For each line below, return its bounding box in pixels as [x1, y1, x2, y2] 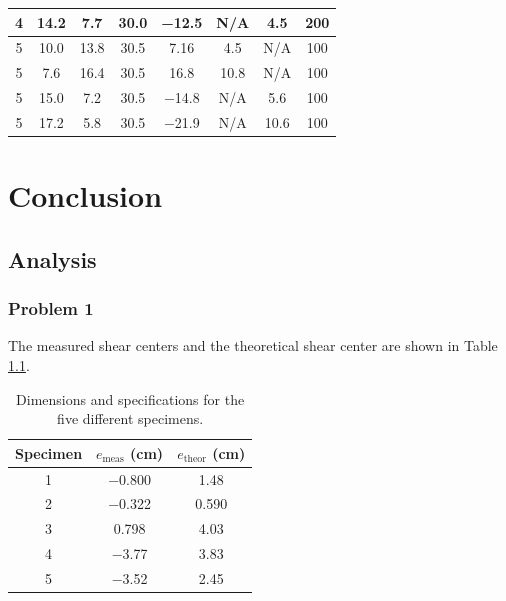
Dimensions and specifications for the [16, 388, 245, 409]
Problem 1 [8, 296, 94, 321]
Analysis [8, 243, 97, 274]
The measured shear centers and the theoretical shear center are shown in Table [8, 335, 498, 356]
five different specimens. [57, 408, 204, 429]
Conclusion [8, 175, 163, 216]
